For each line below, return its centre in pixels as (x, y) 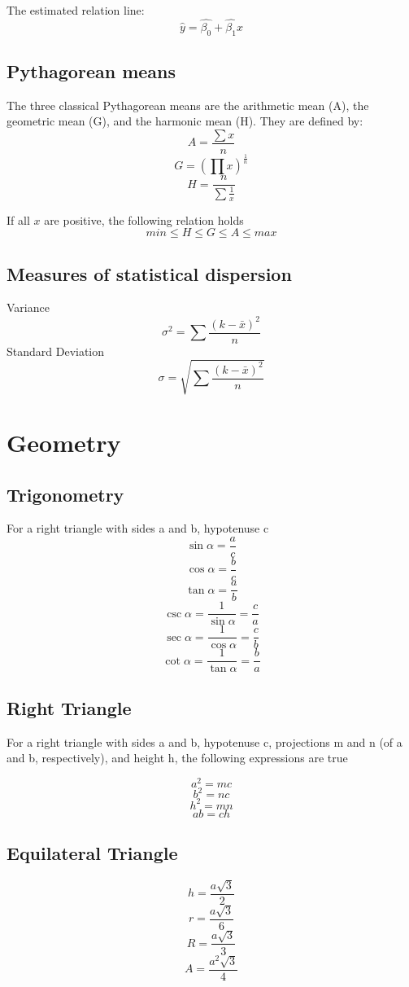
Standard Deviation (56, 351)
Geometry (64, 442)
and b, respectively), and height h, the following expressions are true (177, 758)
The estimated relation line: (76, 10)
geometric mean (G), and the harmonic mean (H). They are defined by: (185, 121)
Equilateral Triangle (92, 853)
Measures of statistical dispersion (149, 273)
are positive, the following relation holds (144, 219)
